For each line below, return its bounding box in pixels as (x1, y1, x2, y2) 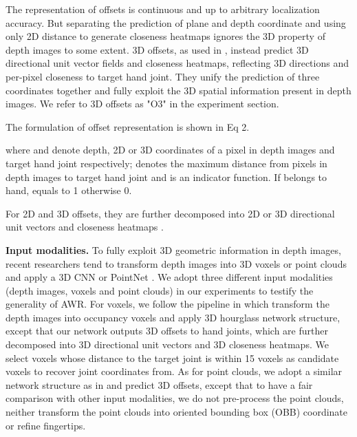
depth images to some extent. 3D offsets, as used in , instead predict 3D (6, 42, 309, 56)
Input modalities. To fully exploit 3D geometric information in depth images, (6, 242, 341, 257)
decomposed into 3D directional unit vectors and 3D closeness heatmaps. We (6, 337, 329, 352)
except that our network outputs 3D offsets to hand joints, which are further (6, 323, 328, 338)
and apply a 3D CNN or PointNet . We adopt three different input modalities (6, 270, 333, 284)
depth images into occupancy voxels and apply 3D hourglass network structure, (6, 310, 340, 324)
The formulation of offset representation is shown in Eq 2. (6, 119, 250, 134)
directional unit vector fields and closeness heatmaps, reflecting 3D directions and (6, 56, 349, 70)
